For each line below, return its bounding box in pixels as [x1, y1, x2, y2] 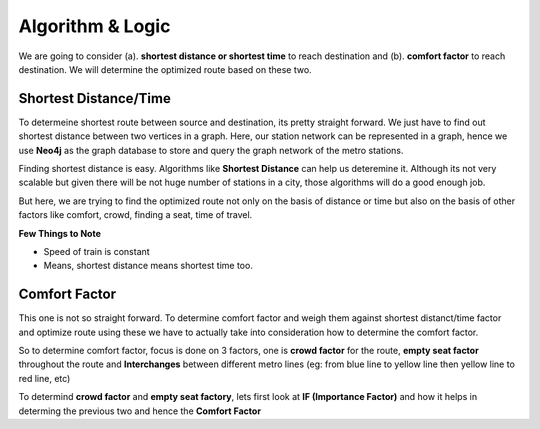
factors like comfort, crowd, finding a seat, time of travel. [18, 209, 253, 221]
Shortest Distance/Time [18, 90, 172, 107]
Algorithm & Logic [18, 15, 171, 37]
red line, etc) [18, 372, 71, 384]
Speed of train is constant [43, 245, 150, 257]
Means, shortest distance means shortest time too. [43, 260, 254, 272]
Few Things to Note [18, 227, 102, 239]
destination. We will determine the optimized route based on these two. [18, 63, 312, 75]
